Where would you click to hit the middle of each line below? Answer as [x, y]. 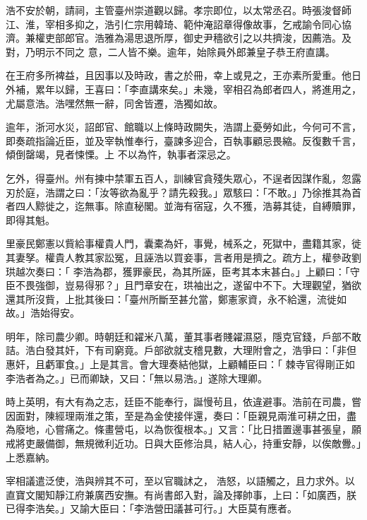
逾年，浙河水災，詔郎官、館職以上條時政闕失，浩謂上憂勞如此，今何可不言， [183, 127]
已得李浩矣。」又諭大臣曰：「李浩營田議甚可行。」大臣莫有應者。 [151, 508]
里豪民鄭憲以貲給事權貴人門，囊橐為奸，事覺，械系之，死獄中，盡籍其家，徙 [183, 243]
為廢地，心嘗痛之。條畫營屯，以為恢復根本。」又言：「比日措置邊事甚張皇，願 [183, 429]
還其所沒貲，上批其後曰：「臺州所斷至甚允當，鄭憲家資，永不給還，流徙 [171, 299]
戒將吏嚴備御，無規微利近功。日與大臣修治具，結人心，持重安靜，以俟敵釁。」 [183, 443]
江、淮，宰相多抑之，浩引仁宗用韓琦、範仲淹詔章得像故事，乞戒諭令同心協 [179, 24]
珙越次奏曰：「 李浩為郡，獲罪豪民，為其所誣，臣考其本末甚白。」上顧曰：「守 [183, 271]
